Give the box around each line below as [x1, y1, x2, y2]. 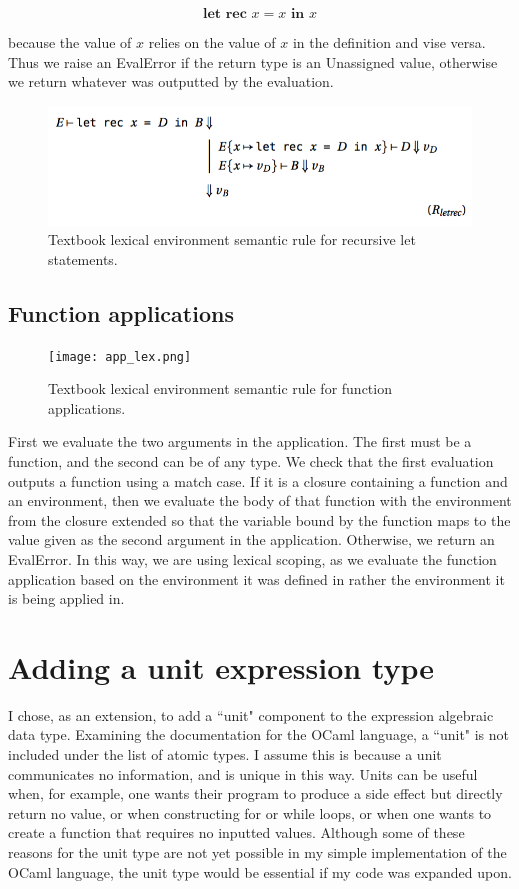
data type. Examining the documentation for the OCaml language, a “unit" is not [8, 724, 510, 745]
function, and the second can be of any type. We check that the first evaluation [8, 451, 494, 472]
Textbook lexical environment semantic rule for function [48, 378, 392, 399]
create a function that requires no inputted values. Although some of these [8, 822, 465, 843]
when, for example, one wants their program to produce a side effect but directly [8, 783, 503, 804]
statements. [48, 248, 118, 269]
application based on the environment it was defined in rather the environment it [8, 568, 505, 589]
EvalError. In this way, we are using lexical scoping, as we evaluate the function [8, 548, 497, 569]
